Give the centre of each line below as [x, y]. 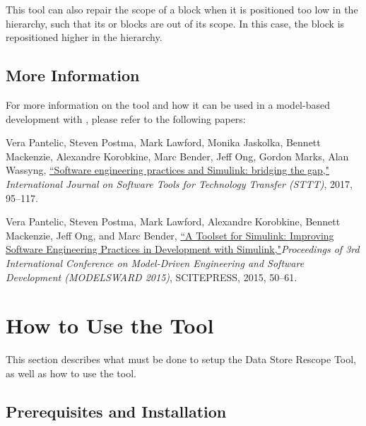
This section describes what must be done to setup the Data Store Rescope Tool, [181, 359]
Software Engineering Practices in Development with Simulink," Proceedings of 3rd [183, 249]
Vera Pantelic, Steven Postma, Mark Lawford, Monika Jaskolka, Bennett [163, 142]
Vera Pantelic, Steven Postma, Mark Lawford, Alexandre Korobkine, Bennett [173, 221]
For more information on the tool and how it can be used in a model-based [168, 104]
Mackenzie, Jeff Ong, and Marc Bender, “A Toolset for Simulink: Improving [170, 235]
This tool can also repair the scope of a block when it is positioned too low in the [182, 9]
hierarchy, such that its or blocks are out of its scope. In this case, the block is [175, 23]
